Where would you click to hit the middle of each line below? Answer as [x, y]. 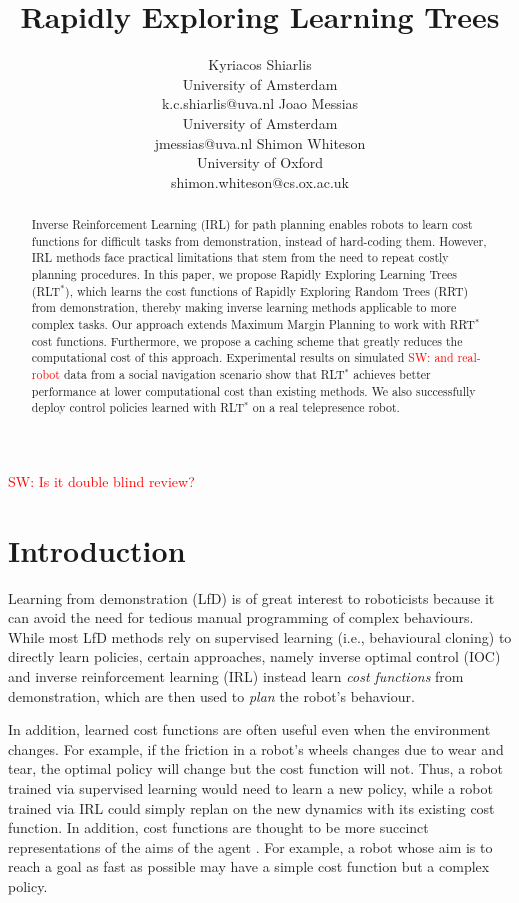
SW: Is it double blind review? [101, 480]
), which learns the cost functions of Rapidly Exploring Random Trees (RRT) [267, 290]
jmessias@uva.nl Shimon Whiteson [260, 142]
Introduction [97, 549]
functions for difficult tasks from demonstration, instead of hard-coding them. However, [259, 240]
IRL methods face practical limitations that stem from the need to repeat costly [240, 257]
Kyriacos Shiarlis [260, 64]
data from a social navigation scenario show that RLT [204, 373]
